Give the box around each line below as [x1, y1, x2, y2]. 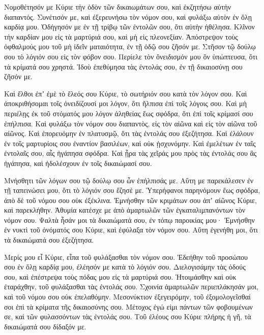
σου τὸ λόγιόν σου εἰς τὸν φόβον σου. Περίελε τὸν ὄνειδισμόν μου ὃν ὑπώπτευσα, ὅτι [4, 51, 257, 61]
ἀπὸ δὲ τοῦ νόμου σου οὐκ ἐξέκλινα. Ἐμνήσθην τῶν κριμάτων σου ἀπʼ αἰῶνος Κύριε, [4, 194, 257, 205]
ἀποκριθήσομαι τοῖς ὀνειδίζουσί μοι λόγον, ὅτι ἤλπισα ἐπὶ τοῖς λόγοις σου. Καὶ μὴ [4, 98, 247, 109]
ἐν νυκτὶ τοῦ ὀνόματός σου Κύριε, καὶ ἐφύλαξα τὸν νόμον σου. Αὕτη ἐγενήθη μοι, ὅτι [4, 224, 258, 235]
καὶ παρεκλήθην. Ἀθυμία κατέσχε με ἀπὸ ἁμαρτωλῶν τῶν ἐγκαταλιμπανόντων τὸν [4, 205, 245, 215]
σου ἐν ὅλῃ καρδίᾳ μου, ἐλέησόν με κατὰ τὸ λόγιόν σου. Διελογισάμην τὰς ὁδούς [4, 261, 246, 272]
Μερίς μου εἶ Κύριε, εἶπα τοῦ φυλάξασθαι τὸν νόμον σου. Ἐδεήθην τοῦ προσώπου [4, 251, 248, 262]
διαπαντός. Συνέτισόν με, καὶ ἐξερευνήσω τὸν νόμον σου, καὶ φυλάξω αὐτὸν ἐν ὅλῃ [4, 11, 252, 22]
